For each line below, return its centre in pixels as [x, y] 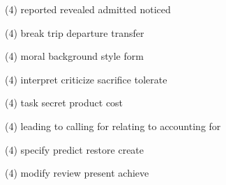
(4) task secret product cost [64, 103]
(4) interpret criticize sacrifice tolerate [86, 79]
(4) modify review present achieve [77, 173]
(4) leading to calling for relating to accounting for [113, 126]
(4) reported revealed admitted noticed [88, 9]
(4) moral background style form [74, 56]
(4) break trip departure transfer [75, 32]
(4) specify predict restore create [75, 149]
